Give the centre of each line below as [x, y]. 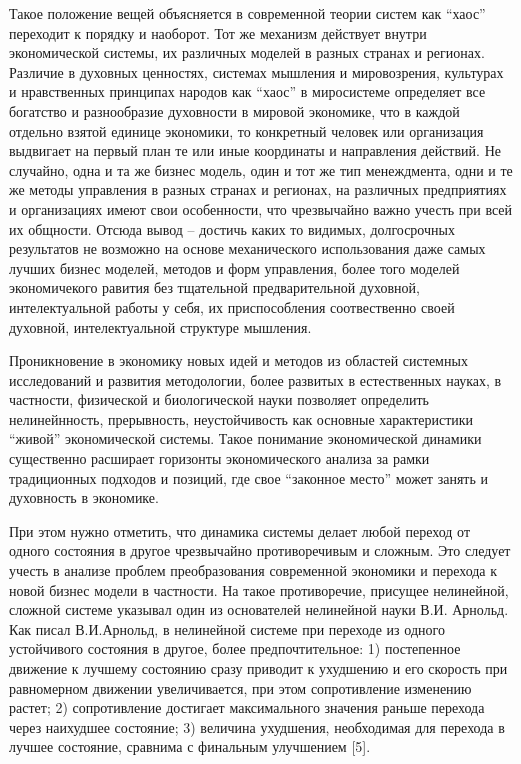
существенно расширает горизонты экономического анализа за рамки [219, 458]
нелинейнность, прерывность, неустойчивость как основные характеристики [241, 418]
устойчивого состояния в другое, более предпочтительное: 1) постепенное [235, 648]
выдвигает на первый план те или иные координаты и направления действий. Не [255, 150]
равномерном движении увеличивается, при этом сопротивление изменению [240, 687]
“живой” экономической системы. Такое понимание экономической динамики [245, 438]
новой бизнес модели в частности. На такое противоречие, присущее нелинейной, [259, 589]
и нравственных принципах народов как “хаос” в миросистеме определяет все [247, 91]
